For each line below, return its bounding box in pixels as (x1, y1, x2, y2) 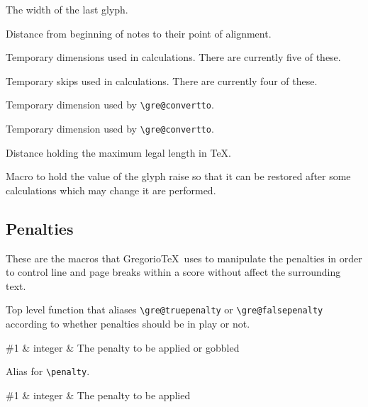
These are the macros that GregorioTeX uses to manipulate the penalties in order (6, 250, 362, 265)
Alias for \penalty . (6, 364, 90, 379)
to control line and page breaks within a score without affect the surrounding (6, 264, 341, 279)
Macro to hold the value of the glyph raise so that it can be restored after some (6, 169, 351, 184)
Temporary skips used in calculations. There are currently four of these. (6, 73, 318, 88)
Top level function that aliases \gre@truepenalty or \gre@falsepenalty (6, 302, 323, 317)
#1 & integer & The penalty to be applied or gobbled (6, 340, 240, 355)
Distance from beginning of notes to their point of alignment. (6, 26, 272, 40)
